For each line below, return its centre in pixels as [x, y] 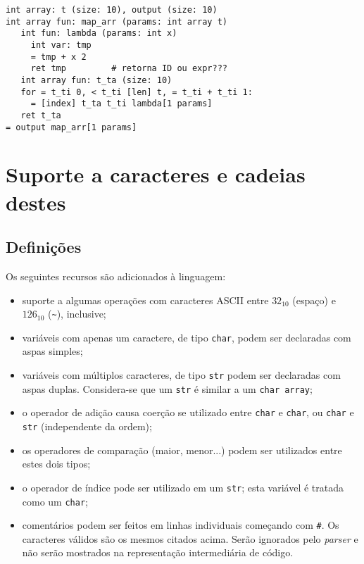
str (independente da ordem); [87, 426]
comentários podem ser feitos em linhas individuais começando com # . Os [181, 525]
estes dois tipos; [56, 464]
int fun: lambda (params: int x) [99, 33]
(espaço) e [314, 300]
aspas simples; [52, 351]
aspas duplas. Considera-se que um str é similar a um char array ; [167, 388]
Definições [44, 247]
